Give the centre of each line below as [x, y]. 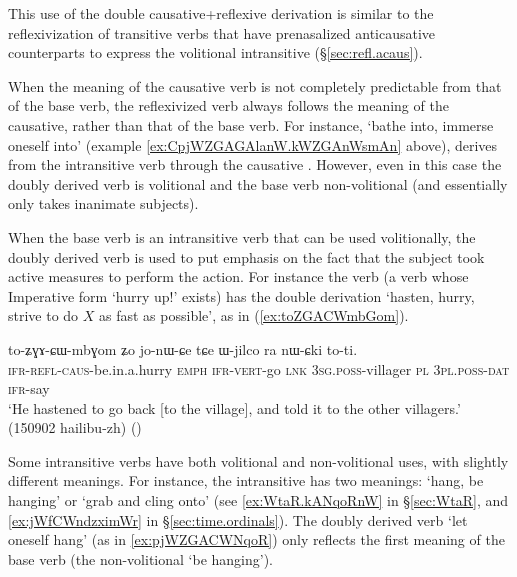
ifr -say [29, 388]
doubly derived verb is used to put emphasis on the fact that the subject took [246, 256]
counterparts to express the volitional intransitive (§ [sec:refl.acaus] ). [215, 52]
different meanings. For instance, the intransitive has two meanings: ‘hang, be [246, 480]
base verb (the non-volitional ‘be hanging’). [140, 558]
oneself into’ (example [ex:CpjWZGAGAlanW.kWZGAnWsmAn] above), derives [253, 144]
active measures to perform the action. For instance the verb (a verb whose [238, 276]
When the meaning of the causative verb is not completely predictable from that [255, 85]
